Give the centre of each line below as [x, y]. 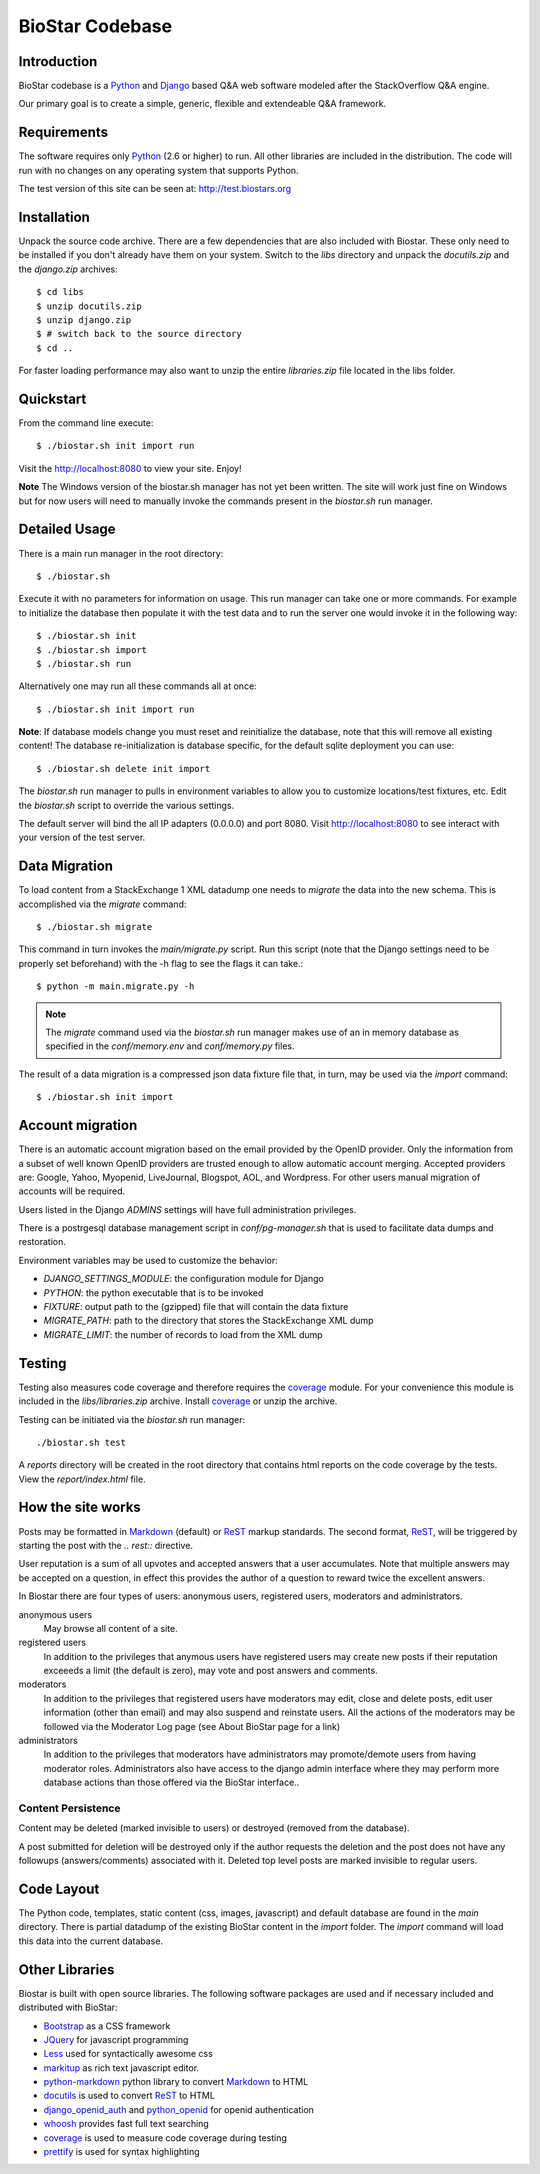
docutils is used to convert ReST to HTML [129, 2096]
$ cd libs [60, 292]
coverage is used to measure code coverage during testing [165, 2137]
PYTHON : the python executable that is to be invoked [153, 1292]
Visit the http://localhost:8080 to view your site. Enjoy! [130, 468]
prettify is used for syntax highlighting [121, 2152]
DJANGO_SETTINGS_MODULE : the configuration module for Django [183, 1279]
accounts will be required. [72, 1191]
